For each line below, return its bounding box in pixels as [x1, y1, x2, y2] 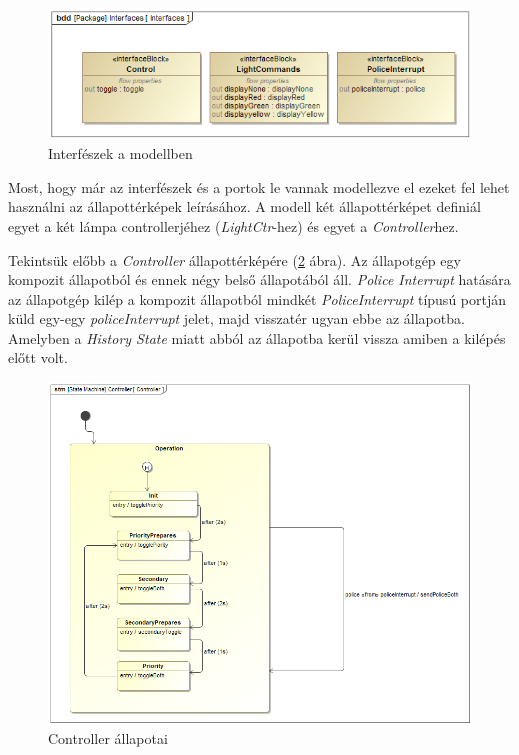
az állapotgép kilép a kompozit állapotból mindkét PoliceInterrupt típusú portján [8, 288, 507, 309]
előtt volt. [8, 347, 68, 368]
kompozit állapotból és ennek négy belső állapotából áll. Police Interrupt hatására [8, 269, 511, 290]
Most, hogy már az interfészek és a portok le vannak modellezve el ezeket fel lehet [8, 176, 510, 197]
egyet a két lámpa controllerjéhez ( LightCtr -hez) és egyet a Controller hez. [8, 215, 459, 236]
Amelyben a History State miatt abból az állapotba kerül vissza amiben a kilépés [8, 327, 506, 348]
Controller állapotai [48, 728, 168, 749]
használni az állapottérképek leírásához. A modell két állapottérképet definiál [8, 196, 481, 217]
